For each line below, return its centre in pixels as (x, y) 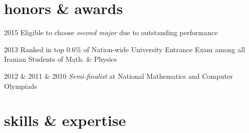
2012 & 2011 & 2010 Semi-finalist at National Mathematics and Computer (118, 76)
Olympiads (21, 86)
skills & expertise (65, 120)
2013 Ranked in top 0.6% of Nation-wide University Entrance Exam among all (125, 49)
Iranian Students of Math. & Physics (61, 59)
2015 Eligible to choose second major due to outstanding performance (111, 32)
